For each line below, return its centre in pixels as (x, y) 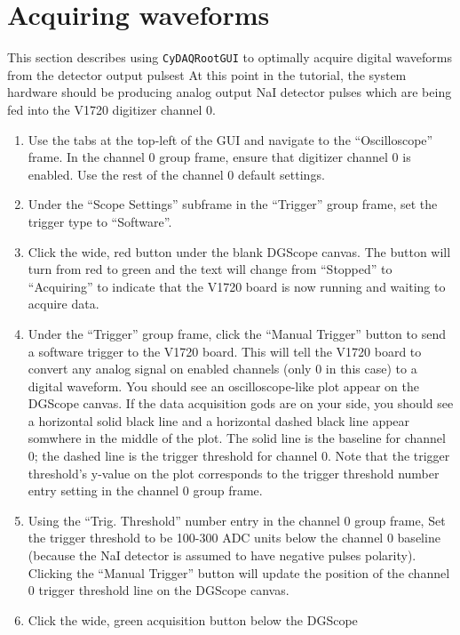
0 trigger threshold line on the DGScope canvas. (159, 590)
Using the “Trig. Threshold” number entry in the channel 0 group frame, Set (237, 520)
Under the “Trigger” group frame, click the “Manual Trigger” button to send (237, 333)
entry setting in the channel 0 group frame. (145, 490)
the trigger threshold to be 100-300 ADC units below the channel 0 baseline (234, 538)
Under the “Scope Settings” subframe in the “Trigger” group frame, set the (233, 204)
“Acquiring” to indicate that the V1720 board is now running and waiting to (237, 286)
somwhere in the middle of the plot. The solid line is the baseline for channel (237, 438)
